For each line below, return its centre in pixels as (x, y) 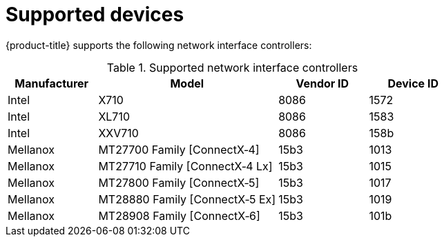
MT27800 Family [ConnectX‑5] (179, 182)
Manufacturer (52, 83)
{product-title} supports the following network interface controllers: (159, 45)
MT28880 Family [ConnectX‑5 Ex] (187, 199)
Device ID (413, 83)
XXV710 (118, 133)
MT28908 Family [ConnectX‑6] (179, 215)
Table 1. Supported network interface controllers (232, 67)
